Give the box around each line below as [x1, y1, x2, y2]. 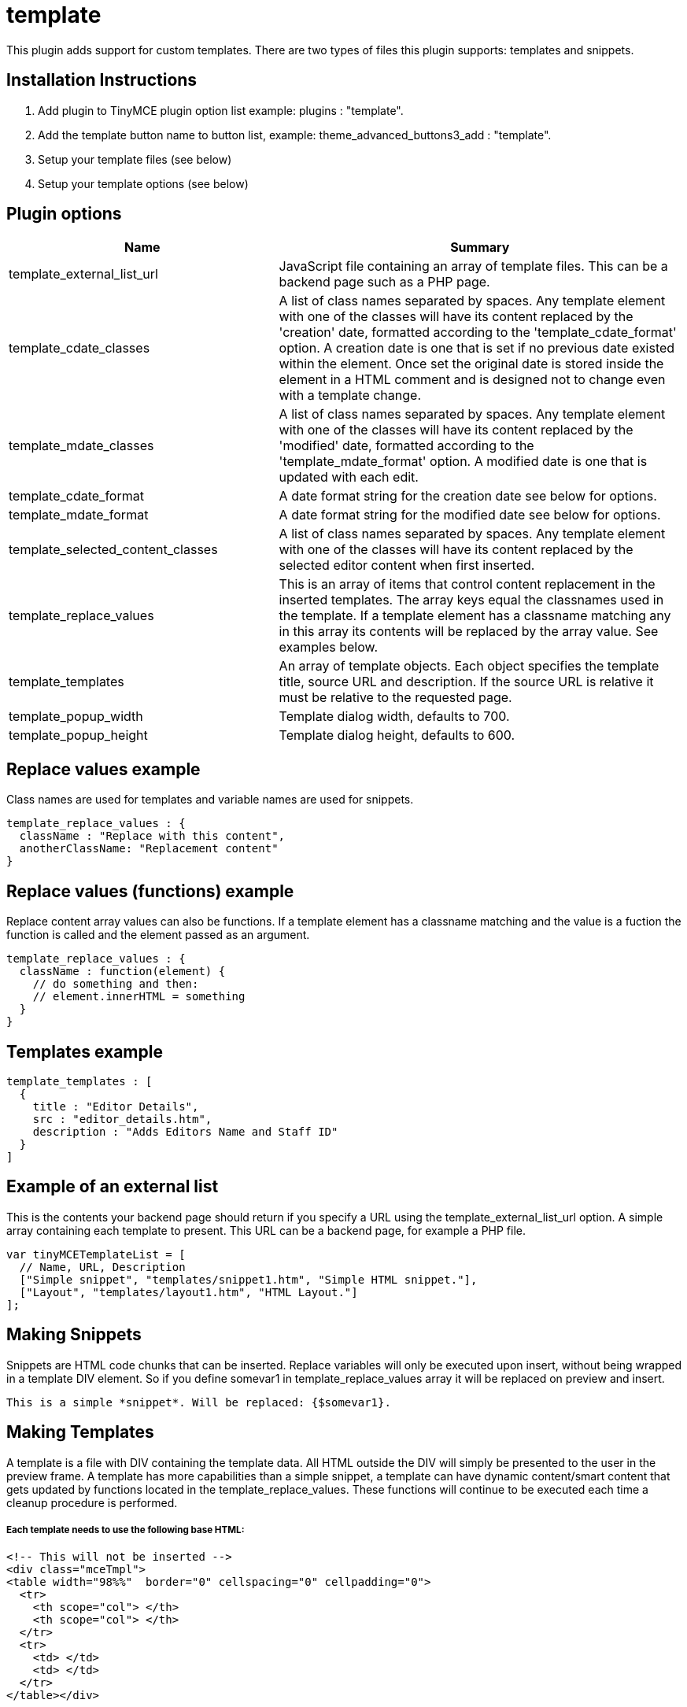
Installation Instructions [6, 70, 198, 91]
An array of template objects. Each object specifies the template [279, 658, 659, 674]
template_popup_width [9, 708, 143, 725]
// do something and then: [32, 977, 199, 991]
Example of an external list [6, 1177, 219, 1197]
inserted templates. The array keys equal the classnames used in [279, 592, 664, 608]
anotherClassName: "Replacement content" [19, 842, 279, 855]
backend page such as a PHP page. [279, 274, 490, 290]
